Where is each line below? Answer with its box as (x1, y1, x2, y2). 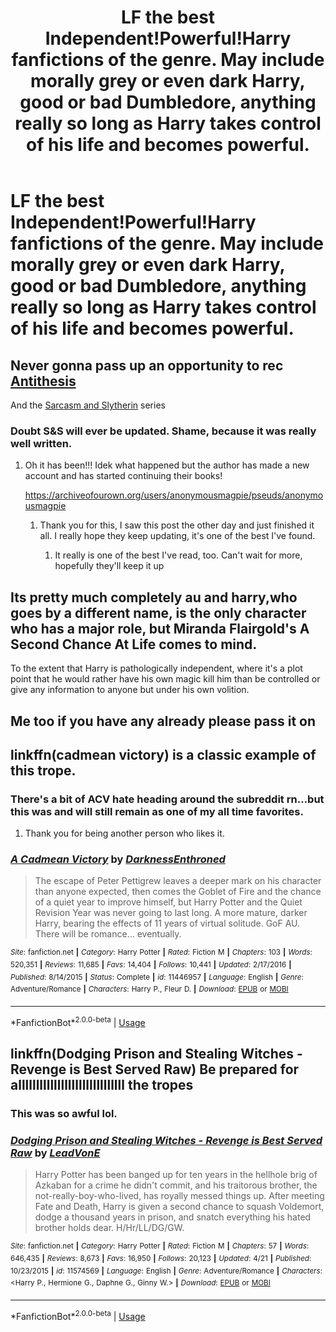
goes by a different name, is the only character (10, 604, 307, 621)
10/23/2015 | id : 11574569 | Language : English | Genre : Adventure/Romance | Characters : (10, 1266, 323, 1276)
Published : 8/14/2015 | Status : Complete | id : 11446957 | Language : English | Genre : (10, 972, 304, 982)
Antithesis (10, 372, 77, 390)
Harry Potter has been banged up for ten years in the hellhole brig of (34, 1169, 318, 1181)
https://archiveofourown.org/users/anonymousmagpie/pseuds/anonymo (24, 489, 324, 501)
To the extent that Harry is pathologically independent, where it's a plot (10, 662, 303, 675)
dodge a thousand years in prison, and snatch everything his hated (34, 1211, 312, 1223)
